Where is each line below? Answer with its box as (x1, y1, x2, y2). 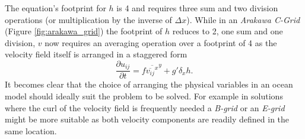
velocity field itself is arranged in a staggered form (5, 48, 188, 60)
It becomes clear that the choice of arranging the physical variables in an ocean (5, 78, 293, 90)
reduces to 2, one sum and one (172, 25, 283, 37)
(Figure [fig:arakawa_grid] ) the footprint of (5, 25, 163, 37)
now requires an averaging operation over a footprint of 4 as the (45, 36, 277, 49)
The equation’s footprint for (5, 2, 106, 14)
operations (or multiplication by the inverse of (5, 13, 172, 25)
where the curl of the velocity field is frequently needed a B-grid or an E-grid (5, 101, 285, 114)
